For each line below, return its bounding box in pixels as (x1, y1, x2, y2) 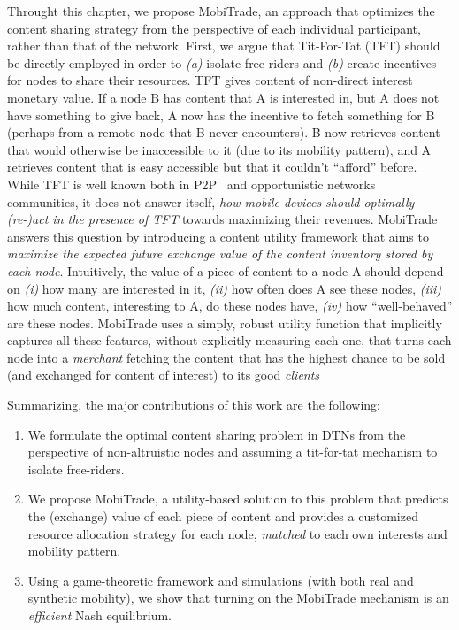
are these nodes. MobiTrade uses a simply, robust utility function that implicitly (7, 313, 442, 332)
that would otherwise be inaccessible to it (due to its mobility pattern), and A (7, 140, 432, 158)
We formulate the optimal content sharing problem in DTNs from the (27, 425, 406, 443)
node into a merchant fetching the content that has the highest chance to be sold (7, 348, 446, 366)
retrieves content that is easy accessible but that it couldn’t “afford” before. (7, 157, 417, 176)
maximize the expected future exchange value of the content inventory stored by (7, 244, 433, 263)
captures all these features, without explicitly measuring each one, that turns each (7, 331, 452, 350)
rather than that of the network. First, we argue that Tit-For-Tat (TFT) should (7, 36, 440, 55)
